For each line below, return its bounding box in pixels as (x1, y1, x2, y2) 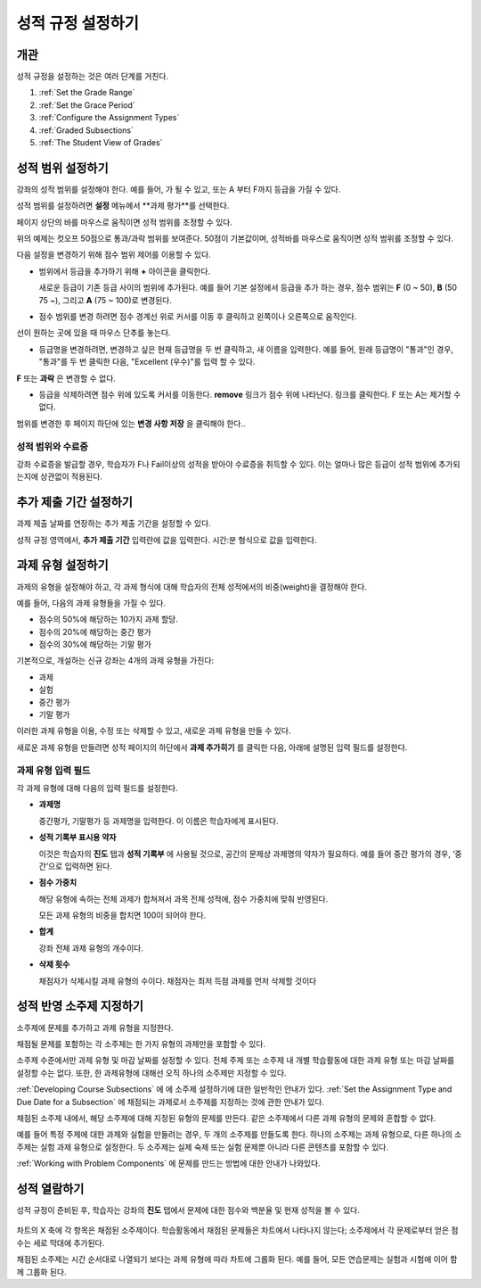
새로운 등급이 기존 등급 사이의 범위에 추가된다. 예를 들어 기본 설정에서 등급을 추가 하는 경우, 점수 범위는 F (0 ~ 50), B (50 (38, 282, 458, 293)
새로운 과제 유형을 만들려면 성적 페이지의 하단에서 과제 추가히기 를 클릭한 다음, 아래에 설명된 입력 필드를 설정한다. (16, 741, 408, 753)
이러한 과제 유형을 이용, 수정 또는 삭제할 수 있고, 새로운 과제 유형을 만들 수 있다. (16, 725, 291, 736)
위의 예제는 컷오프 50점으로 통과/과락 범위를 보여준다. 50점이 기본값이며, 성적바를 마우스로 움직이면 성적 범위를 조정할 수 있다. (16, 233, 454, 244)
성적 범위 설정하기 (16, 161, 109, 176)
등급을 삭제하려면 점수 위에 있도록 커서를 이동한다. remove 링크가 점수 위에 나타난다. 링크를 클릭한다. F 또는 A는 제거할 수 (38, 389, 461, 400)
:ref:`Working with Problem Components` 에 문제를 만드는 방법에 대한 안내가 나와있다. (16, 1158, 321, 1168)
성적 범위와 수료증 (16, 440, 89, 452)
